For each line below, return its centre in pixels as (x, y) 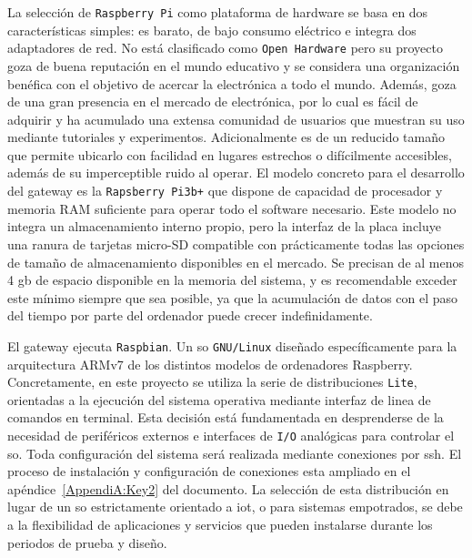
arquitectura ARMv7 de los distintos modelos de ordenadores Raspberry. (210, 364)
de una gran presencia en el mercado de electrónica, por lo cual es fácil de (213, 101)
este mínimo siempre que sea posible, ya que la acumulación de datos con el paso (233, 297)
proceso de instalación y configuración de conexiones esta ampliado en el (209, 471)
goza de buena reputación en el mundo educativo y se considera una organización (234, 65)
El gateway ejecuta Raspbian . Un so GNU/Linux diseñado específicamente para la (232, 345)
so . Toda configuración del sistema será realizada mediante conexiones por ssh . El (235, 453)
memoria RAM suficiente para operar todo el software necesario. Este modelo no (232, 208)
